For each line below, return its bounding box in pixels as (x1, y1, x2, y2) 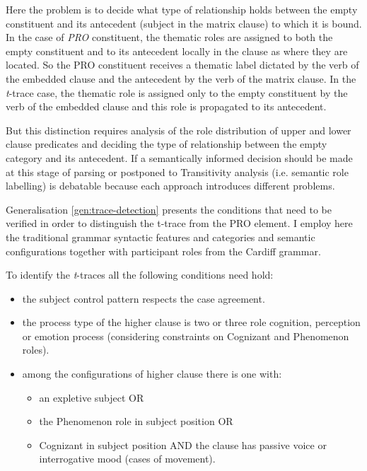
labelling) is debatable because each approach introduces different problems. (6, 178, 335, 193)
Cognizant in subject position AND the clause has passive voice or (39, 437, 327, 452)
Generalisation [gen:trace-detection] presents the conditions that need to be (6, 202, 332, 216)
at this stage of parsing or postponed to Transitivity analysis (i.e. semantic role (6, 164, 349, 179)
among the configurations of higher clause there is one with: (22, 366, 282, 381)
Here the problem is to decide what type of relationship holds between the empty (6, 2, 358, 16)
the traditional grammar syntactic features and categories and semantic (6, 229, 315, 244)
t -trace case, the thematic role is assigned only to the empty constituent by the (6, 85, 348, 100)
